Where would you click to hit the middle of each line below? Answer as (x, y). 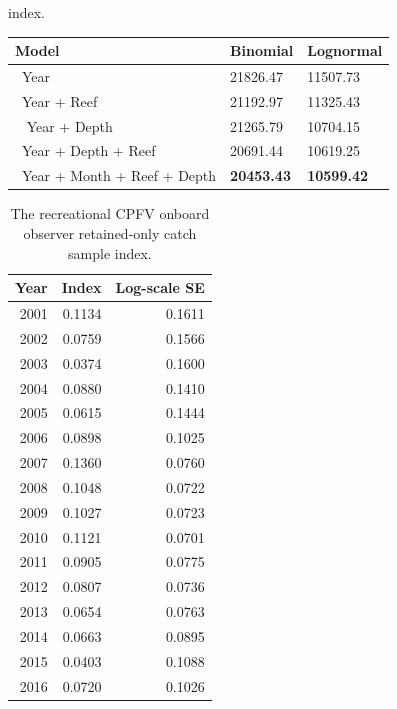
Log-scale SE (160, 287)
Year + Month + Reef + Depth (119, 175)
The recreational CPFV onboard (110, 213)
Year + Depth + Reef (88, 150)
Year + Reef (59, 100)
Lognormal (345, 50)
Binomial (262, 50)
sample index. (110, 252)
